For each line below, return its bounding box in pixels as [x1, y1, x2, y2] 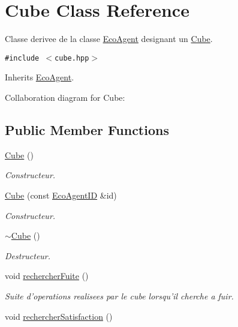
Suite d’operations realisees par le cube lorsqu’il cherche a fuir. [5, 289, 234, 302]
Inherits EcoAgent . [5, 71, 74, 83]
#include [5, 53, 40, 62]
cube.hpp [55, 53, 89, 62]
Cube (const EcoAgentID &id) [5, 188, 117, 201]
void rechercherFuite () [5, 269, 89, 282]
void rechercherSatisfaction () [5, 310, 113, 322]
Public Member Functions [5, 120, 169, 139]
